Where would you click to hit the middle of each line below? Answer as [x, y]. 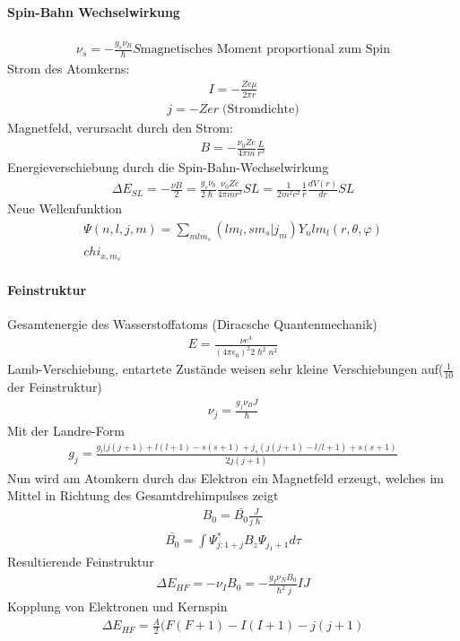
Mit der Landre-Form [66, 430]
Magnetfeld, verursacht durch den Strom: [120, 127]
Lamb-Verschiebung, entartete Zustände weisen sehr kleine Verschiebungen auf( [226, 369]
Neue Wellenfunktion [65, 208]
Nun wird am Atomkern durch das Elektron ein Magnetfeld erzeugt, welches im [226, 477]
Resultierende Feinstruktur [81, 562]
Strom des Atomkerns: [69, 68]
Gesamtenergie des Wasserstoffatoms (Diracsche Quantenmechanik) [192, 323]
